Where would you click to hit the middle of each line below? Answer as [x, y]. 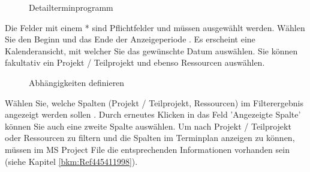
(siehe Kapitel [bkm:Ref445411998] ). [71, 161]
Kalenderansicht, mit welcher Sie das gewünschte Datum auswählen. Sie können [151, 50]
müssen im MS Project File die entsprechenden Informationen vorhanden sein [147, 149]
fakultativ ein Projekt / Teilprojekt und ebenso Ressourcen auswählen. [135, 62]
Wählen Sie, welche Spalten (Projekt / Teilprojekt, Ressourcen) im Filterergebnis [154, 102]
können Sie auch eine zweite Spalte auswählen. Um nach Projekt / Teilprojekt [148, 126]
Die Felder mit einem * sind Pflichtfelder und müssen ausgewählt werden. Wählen [155, 27]
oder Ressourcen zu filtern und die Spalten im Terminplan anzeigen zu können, [150, 138]
